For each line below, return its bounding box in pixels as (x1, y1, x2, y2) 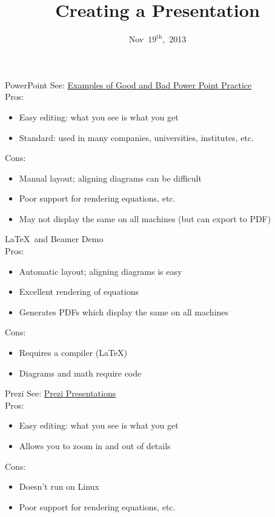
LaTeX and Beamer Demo (5, 232, 104, 245)
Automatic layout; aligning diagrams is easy (19, 265, 182, 277)
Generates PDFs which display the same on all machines (19, 305, 229, 318)
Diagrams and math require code (19, 366, 142, 379)
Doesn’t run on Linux (19, 480, 99, 493)
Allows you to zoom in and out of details (19, 440, 171, 452)
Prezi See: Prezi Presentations (5, 387, 116, 400)
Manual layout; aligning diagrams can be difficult (19, 171, 202, 184)
